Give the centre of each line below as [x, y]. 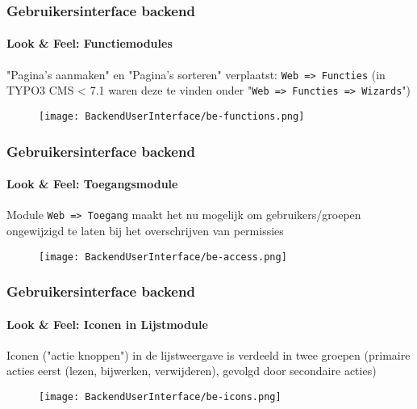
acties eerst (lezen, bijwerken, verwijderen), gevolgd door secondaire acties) [192, 371]
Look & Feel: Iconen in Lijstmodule [107, 324]
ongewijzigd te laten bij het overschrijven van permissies [145, 230]
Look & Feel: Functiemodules [90, 43]
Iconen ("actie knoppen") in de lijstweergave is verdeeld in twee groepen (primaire [208, 354]
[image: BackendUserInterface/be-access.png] [163, 257]
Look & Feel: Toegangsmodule [92, 184]
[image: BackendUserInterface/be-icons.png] [160, 396]
